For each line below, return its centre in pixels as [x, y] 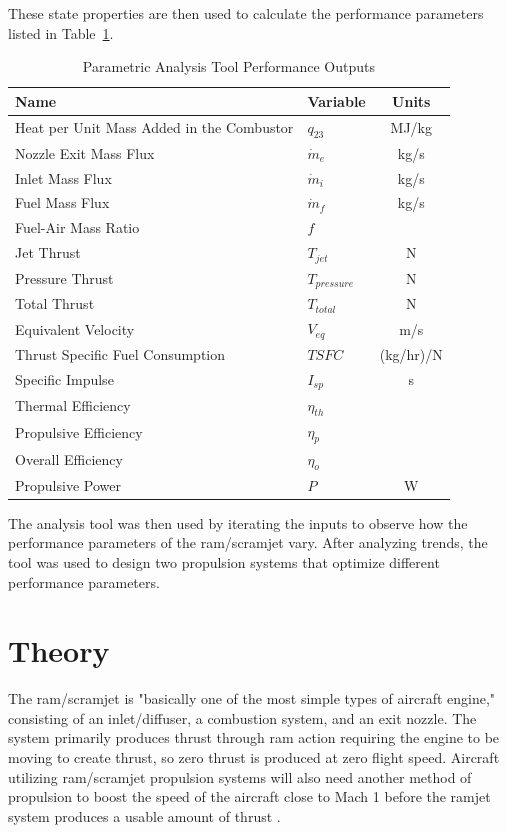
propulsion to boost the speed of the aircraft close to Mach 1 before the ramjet [249, 796]
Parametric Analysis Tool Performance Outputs [228, 66]
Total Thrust [55, 303]
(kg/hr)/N [411, 354]
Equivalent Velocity [75, 328]
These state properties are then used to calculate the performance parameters [246, 13]
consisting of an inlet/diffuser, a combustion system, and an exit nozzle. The [242, 717]
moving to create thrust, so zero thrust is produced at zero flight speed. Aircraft [254, 757]
